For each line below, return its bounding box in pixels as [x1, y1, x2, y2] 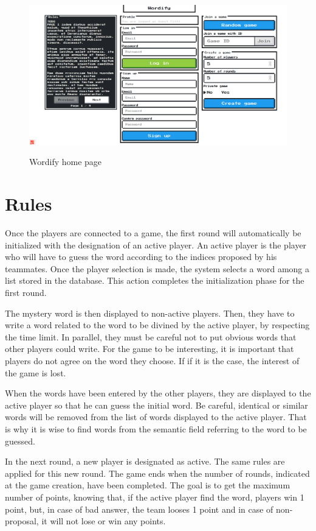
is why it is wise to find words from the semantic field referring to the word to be [5, 423, 307, 435]
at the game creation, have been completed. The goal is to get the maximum [5, 479, 290, 491]
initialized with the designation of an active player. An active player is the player [5, 238, 307, 251]
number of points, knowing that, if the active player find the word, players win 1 [5, 490, 304, 503]
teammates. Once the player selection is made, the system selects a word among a [5, 262, 309, 275]
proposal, [5, 515, 39, 527]
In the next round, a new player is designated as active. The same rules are [5, 455, 285, 468]
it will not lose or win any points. [41, 515, 166, 527]
